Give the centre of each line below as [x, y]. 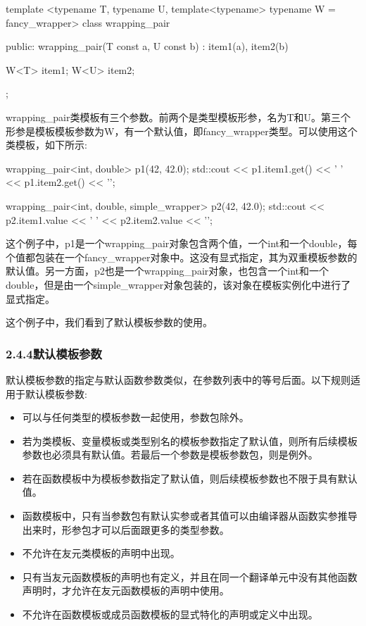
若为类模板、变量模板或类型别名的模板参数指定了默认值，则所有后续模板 [190, 440]
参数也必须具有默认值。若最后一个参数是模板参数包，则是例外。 [170, 455]
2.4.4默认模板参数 [54, 353]
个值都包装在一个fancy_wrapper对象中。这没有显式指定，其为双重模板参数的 [182, 257]
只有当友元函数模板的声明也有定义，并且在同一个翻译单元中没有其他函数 [190, 576]
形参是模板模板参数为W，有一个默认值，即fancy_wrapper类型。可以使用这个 [182, 131]
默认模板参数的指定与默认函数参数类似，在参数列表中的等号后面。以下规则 [178, 379]
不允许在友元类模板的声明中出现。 [101, 553]
